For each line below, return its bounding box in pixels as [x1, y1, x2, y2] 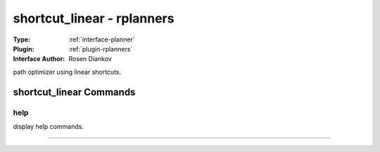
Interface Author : [13, 55, 65, 63]
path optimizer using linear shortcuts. [13, 68, 122, 76]
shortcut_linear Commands [13, 86, 136, 98]
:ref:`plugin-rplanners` [68, 44, 133, 53]
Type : [13, 35, 31, 44]
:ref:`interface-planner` [68, 35, 135, 44]
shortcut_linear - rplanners [13, 11, 175, 26]
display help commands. [13, 122, 84, 130]
